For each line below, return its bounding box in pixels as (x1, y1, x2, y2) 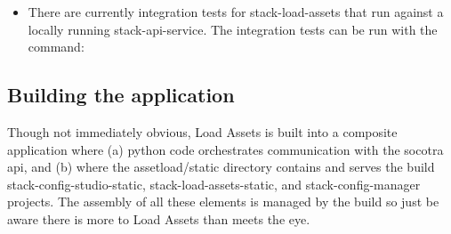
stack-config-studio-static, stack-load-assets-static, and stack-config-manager (7, 174, 421, 193)
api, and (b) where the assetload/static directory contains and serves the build (7, 157, 435, 176)
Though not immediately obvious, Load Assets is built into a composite (7, 122, 398, 141)
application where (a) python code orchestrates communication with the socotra (7, 140, 444, 158)
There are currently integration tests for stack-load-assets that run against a (28, 3, 444, 20)
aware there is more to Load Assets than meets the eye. (7, 209, 310, 228)
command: (28, 37, 85, 56)
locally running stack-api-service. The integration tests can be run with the (28, 20, 438, 38)
